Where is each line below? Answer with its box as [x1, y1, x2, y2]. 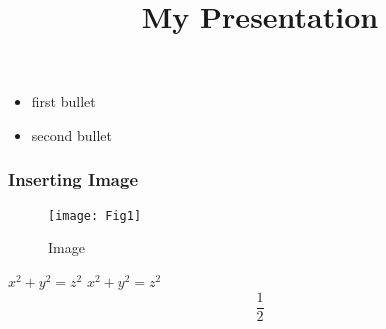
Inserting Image [8, 167, 139, 192]
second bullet [31, 124, 112, 145]
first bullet [31, 91, 96, 112]
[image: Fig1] [48, 208, 142, 223]
